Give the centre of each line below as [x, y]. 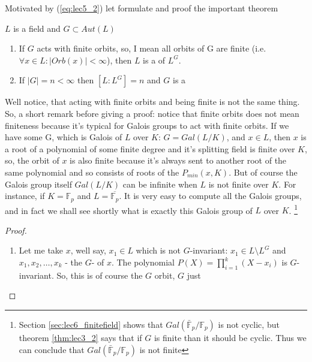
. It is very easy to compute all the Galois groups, [210, 196]
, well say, [88, 250]
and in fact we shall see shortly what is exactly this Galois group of [129, 210]
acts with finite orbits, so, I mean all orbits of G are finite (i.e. [151, 48]
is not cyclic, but [249, 324]
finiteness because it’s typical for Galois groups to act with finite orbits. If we [147, 125]
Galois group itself [38, 184]
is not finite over [238, 184]
